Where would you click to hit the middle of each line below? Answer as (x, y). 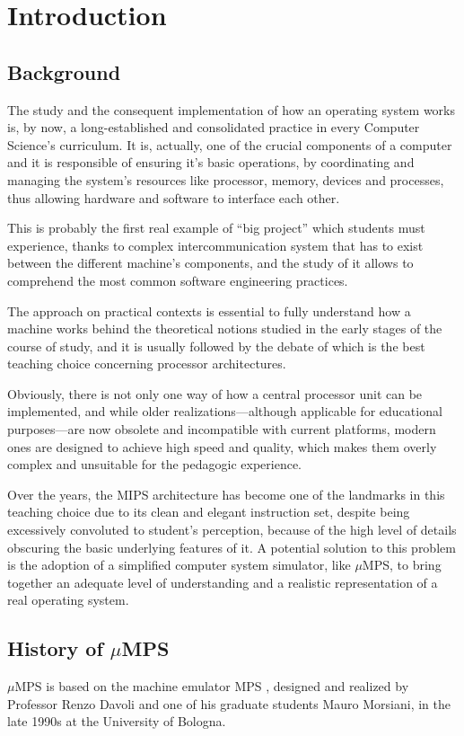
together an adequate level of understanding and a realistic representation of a (223, 582)
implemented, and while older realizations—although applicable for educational (225, 411)
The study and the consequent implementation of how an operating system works (231, 109)
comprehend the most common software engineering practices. (178, 280)
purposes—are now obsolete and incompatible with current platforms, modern (222, 429)
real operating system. (68, 600)
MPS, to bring (402, 565)
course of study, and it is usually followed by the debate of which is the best (216, 346)
